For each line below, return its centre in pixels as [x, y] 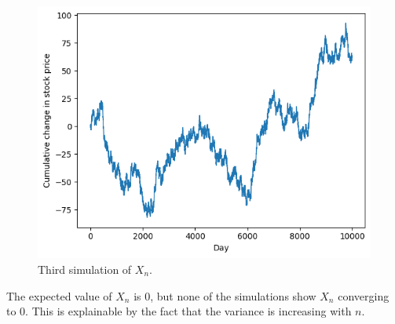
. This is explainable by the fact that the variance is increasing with [188, 311]
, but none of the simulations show [233, 295]
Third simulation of [85, 269]
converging [364, 295]
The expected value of [59, 295]
